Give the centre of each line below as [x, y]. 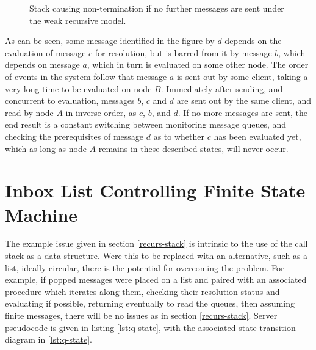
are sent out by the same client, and [244, 100]
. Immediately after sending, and [222, 88]
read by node [29, 112]
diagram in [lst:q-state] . [48, 339]
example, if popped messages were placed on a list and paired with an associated [156, 279]
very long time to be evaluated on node [78, 88]
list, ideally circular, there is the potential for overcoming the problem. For [145, 267]
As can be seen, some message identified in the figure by [110, 41]
